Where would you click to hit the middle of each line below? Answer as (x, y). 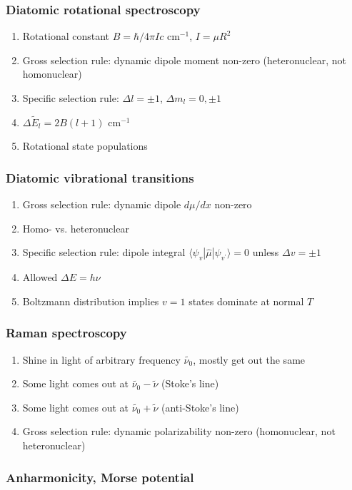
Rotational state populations (85, 146)
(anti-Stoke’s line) (200, 407)
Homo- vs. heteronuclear (76, 228)
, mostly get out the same (249, 359)
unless (266, 252)
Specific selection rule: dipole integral (104, 252)
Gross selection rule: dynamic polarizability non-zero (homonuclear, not (179, 431)
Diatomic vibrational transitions (100, 177)
